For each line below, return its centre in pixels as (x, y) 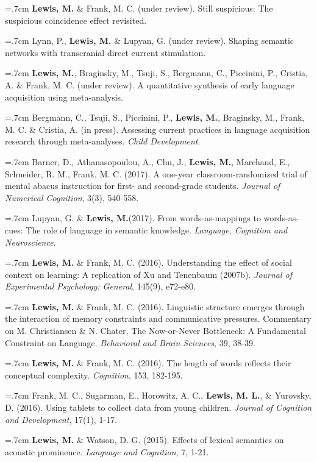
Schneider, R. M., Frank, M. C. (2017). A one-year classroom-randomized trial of (156, 173)
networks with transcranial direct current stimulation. (105, 52)
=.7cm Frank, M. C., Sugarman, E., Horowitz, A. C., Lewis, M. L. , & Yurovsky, (158, 395)
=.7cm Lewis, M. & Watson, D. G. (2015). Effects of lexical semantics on (144, 440)
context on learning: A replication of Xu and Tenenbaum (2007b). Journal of (149, 274)
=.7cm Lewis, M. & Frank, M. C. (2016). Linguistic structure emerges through (155, 306)
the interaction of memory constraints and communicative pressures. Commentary (158, 318)
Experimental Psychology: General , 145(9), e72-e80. (101, 286)
